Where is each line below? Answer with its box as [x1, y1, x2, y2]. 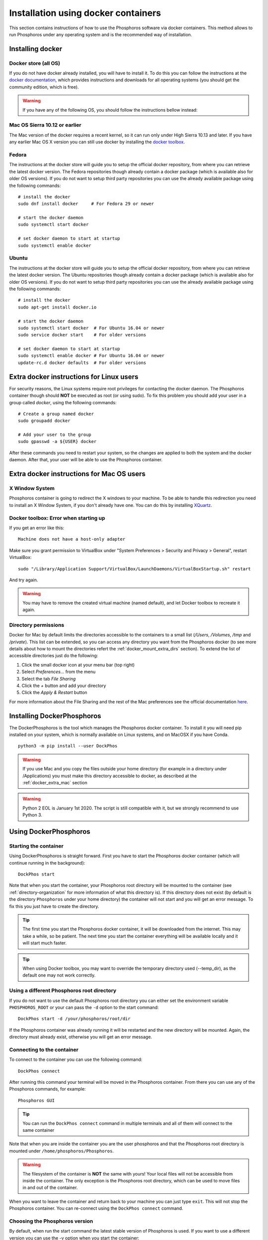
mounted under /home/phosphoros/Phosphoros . [9, 1148, 114, 1154]
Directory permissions [9, 621, 65, 628]
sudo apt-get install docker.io [18, 304, 97, 310]
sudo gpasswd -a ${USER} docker [18, 439, 97, 444]
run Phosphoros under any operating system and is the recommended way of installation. [9, 31, 192, 37]
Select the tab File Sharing [21, 676, 76, 682]
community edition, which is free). [9, 84, 79, 90]
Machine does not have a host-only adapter [18, 536, 126, 542]
